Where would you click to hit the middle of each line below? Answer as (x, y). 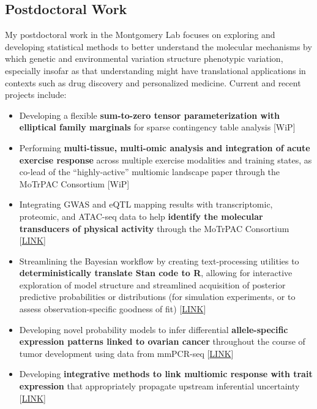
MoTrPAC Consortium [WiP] (74, 183)
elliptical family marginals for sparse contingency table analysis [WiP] (157, 127)
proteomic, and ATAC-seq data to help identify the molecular (141, 216)
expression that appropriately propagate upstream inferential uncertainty (159, 386)
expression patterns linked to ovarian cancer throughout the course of (162, 341)
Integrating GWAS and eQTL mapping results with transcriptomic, (146, 204)
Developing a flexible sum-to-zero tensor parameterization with (149, 115)
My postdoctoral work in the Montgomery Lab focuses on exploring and (140, 35)
